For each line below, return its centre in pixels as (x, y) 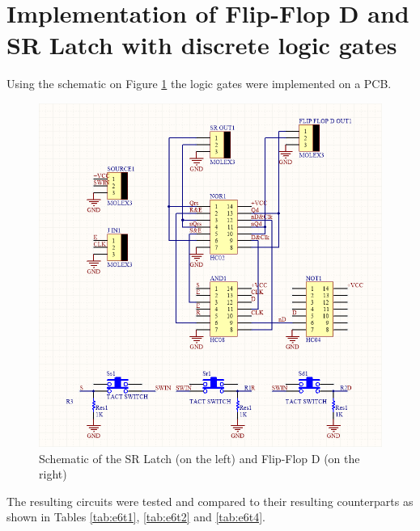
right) (53, 474)
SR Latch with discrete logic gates (202, 45)
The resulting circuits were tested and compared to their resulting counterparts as (210, 501)
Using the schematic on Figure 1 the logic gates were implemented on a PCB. (199, 84)
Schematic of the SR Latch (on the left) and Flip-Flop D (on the (199, 458)
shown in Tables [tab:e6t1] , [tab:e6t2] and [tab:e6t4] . (136, 517)
